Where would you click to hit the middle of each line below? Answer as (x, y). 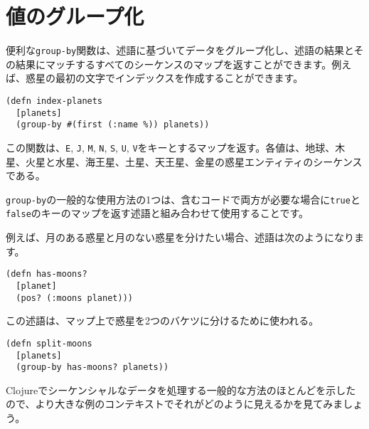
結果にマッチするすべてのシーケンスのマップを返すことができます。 (173, 64)
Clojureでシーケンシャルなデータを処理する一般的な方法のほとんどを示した (181, 390)
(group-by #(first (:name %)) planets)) (113, 125)
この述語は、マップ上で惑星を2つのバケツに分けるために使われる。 (162, 321)
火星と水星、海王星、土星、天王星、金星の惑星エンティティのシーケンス (194, 161)
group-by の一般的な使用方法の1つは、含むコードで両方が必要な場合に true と (183, 199)
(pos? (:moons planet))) (74, 298)
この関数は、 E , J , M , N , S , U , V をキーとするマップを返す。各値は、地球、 (171, 147)
